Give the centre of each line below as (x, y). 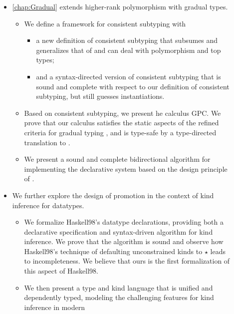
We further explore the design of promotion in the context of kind (113, 195)
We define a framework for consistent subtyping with (105, 23)
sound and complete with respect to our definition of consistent (133, 86)
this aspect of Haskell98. (61, 271)
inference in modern (55, 307)
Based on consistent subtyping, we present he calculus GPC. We (122, 113)
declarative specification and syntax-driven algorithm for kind (118, 231)
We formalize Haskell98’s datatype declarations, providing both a (124, 222)
